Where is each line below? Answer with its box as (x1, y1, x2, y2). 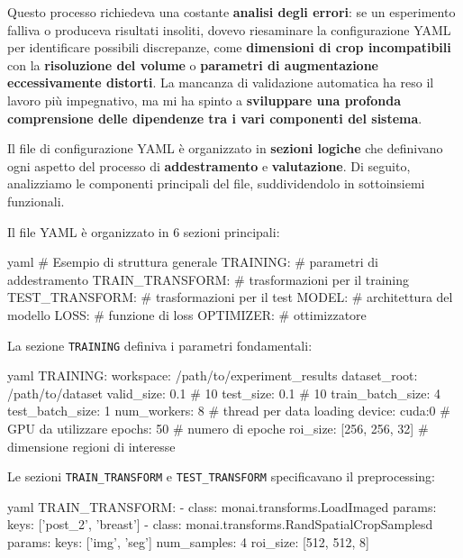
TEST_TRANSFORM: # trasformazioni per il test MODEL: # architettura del (7, 288, 453, 306)
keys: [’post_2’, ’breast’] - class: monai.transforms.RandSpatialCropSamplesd (7, 515, 433, 534)
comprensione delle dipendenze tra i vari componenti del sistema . (7, 108, 422, 127)
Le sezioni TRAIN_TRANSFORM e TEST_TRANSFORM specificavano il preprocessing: (7, 467, 435, 486)
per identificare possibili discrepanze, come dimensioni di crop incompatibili (7, 38, 451, 57)
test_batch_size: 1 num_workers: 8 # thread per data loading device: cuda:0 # (7, 401, 450, 420)
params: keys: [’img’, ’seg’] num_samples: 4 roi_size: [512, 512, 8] (7, 532, 369, 551)
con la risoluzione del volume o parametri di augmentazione (7, 55, 378, 74)
